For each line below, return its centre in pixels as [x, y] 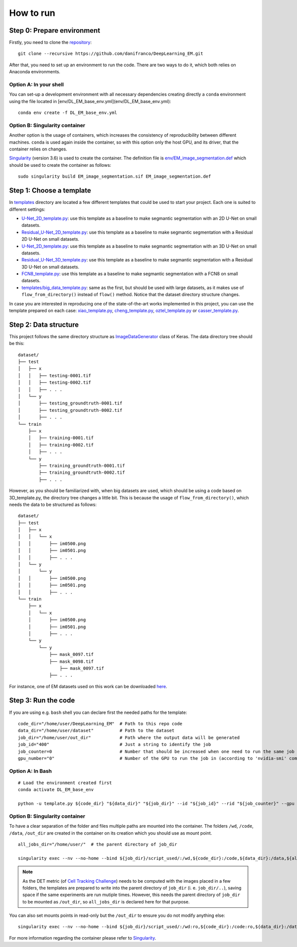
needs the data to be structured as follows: [53, 504]
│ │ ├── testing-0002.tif [55, 383]
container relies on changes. [38, 149]
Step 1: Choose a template [50, 191]
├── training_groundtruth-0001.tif [82, 466]
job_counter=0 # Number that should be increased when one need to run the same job [156, 751]
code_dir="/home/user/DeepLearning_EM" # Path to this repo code [100, 723]
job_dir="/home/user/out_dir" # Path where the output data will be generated [129, 737]
